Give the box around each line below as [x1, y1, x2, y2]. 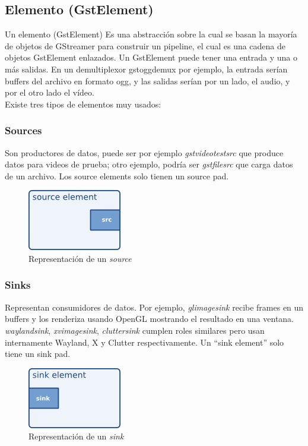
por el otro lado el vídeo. [5, 86, 94, 99]
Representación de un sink [28, 430, 124, 442]
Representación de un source [28, 252, 132, 264]
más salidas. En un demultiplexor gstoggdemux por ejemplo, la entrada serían [5, 62, 288, 75]
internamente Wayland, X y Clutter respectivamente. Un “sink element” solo [5, 336, 284, 348]
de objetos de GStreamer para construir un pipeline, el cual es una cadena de [5, 39, 286, 52]
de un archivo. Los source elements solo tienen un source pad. [5, 169, 229, 182]
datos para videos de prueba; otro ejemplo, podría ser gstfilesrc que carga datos [5, 158, 293, 170]
